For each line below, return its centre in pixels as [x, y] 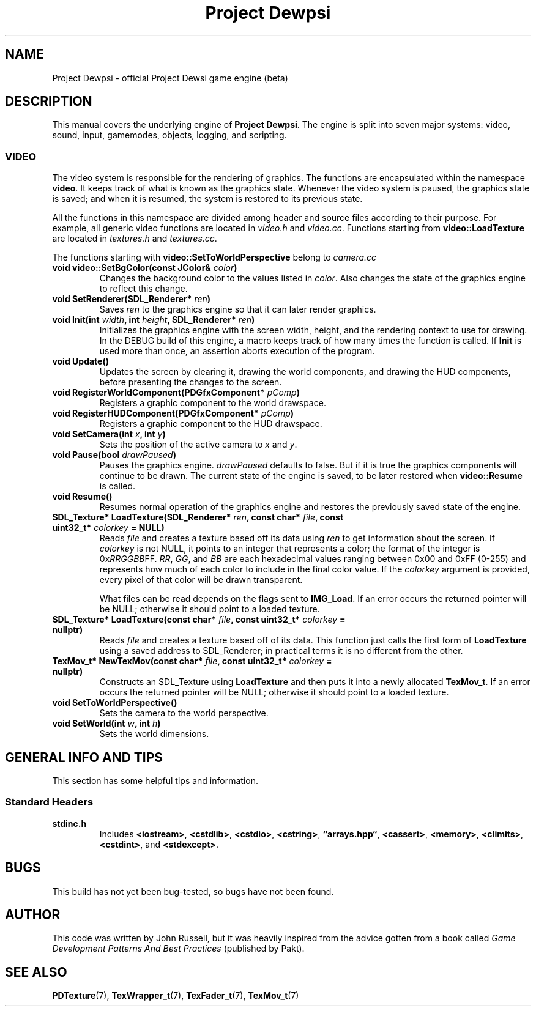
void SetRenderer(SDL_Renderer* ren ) [132, 299]
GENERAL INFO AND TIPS [84, 757]
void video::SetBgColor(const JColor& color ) [145, 268]
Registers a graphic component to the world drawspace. [213, 403]
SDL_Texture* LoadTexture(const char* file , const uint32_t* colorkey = [199, 620]
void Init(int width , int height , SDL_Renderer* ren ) [154, 320]
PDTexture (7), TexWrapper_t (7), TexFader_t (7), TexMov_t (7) [176, 996]
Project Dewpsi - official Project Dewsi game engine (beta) [170, 78]
